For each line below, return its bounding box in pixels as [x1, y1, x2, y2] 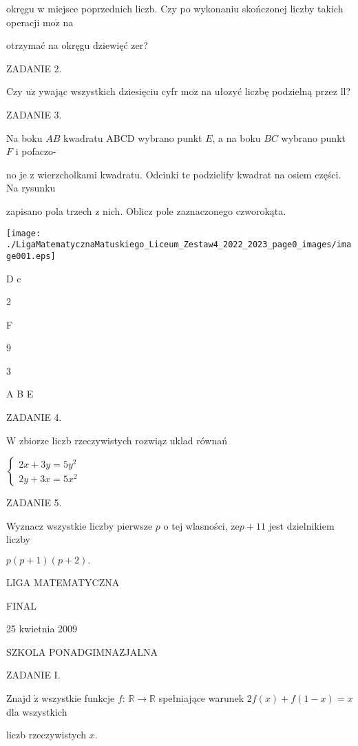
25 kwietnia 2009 [6, 621, 78, 636]
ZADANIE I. [6, 667, 61, 682]
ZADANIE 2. [6, 61, 62, 75]
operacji [6, 14, 40, 29]
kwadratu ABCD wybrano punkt [63, 130, 202, 145]
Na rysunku [6, 180, 56, 195]
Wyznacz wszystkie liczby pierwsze [6, 518, 153, 532]
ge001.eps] [6, 251, 56, 261]
